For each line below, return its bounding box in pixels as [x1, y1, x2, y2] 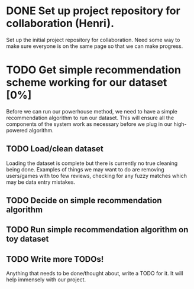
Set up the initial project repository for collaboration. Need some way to [6, 36, 180, 43]
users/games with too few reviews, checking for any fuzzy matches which [6, 172, 187, 179]
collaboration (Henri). [6, 17, 114, 30]
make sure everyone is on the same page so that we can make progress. [6, 43, 183, 50]
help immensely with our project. [6, 276, 86, 283]
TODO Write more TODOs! [6, 254, 104, 264]
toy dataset [6, 234, 49, 244]
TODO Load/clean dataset [6, 144, 104, 154]
